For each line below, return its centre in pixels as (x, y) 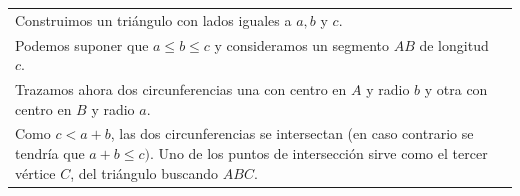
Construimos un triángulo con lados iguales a (153, 19)
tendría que (50, 153)
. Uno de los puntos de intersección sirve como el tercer (319, 153)
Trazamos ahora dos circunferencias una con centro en (181, 89)
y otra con (456, 89)
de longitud (454, 44)
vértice (35, 172)
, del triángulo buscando (144, 172)
